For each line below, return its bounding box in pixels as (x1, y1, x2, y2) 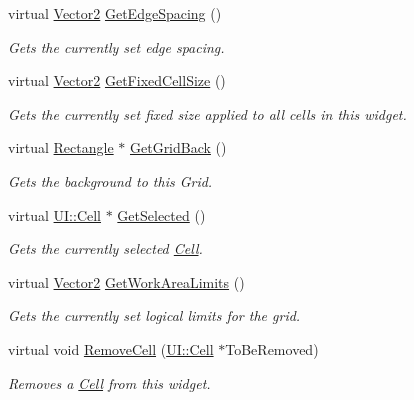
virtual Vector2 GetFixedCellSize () (8, 70, 226, 91)
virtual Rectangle (8, 137, 114, 158)
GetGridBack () (129, 137, 227, 158)
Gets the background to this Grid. (8, 170, 213, 191)
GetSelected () (117, 204, 206, 225)
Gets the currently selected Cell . (8, 238, 203, 259)
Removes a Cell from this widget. (8, 372, 211, 393)
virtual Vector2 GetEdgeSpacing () (8, 3, 222, 23)
